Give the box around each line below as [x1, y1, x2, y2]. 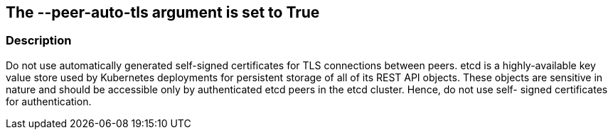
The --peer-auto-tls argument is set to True [6, 4, 320, 21]
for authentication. [6, 95, 92, 107]
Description [6, 33, 72, 48]
